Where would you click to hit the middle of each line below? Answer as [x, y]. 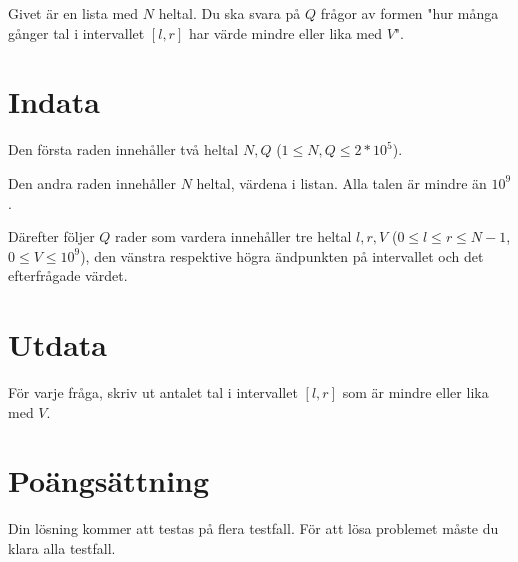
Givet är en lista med [73, 13]
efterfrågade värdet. [68, 275]
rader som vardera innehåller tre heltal [233, 236]
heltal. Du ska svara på [229, 13]
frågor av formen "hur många [409, 13]
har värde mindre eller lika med [285, 32]
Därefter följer [51, 236]
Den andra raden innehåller [92, 182]
